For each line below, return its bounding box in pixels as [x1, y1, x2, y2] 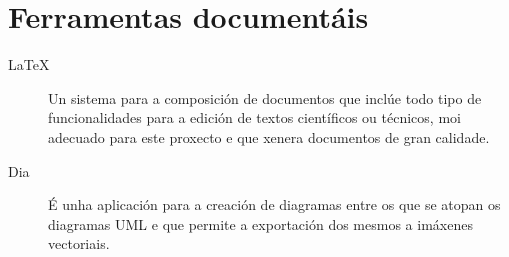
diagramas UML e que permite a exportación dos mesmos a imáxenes [48, 213, 473, 234]
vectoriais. [48, 233, 110, 254]
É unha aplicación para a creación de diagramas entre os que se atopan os [48, 194, 501, 215]
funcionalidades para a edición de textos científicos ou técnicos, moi [48, 107, 461, 128]
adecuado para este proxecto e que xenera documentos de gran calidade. [48, 126, 490, 147]
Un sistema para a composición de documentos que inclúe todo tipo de [48, 87, 482, 108]
